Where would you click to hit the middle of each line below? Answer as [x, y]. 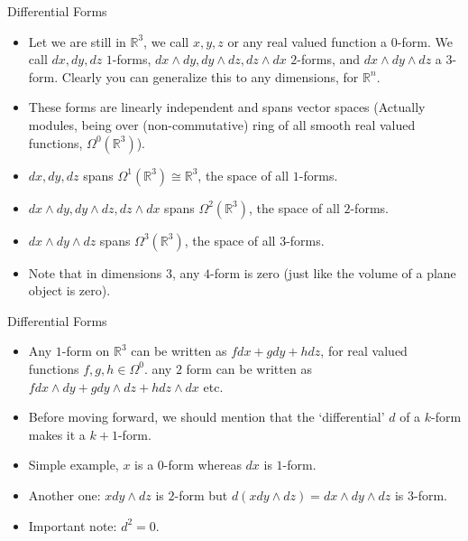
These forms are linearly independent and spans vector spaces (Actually [227, 107]
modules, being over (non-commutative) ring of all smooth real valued [222, 124]
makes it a [57, 434]
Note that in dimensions [95, 272]
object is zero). [69, 290]
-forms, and [329, 59]
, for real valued [364, 351]
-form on [86, 351]
